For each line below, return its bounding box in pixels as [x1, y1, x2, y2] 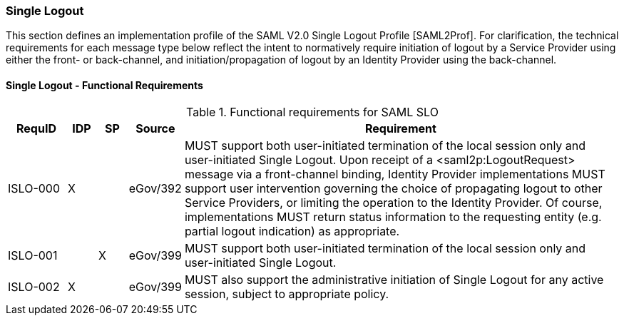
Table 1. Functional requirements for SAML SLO [186, 104, 439, 119]
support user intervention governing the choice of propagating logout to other [184, 180, 603, 195]
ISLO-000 [8, 180, 61, 195]
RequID [16, 121, 56, 136]
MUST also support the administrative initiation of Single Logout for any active [184, 272, 604, 287]
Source [135, 121, 175, 136]
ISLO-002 [8, 279, 60, 294]
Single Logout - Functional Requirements [6, 78, 203, 91]
